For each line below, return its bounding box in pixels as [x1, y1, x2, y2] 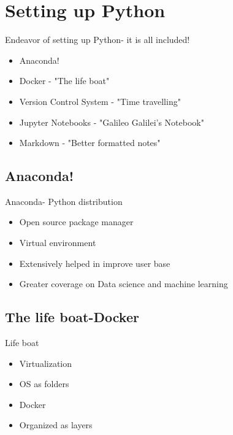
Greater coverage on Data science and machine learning [19, 277, 228, 290]
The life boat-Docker [5, 307, 139, 326]
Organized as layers [19, 418, 93, 431]
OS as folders [19, 377, 69, 390]
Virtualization [19, 356, 72, 369]
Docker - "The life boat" [19, 74, 110, 87]
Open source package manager [19, 215, 134, 228]
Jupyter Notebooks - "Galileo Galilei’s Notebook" [19, 115, 204, 128]
